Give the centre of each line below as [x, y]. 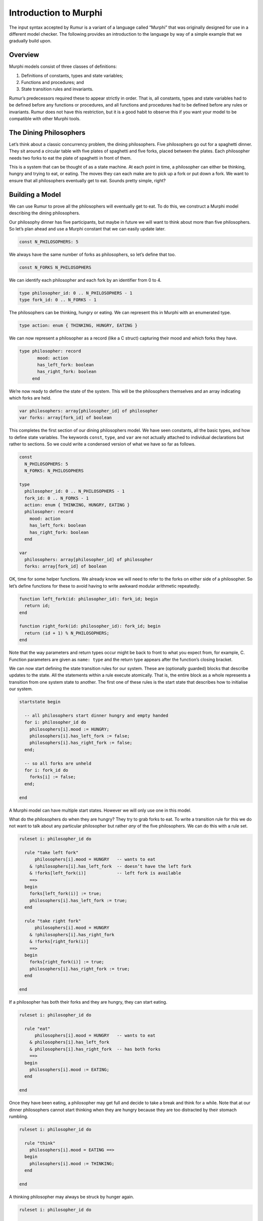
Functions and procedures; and [53, 83]
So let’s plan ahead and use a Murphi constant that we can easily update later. [87, 229]
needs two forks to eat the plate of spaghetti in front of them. [70, 158]
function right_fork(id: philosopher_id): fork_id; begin [90, 626]
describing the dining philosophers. [45, 213]
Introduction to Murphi [56, 13]
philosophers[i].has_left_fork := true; [78, 900]
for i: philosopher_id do [55, 722]
